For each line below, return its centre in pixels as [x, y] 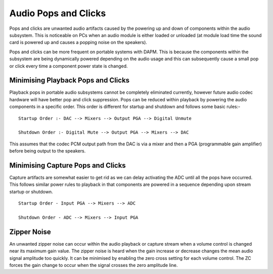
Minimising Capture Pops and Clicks [67, 165]
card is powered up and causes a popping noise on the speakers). [78, 43]
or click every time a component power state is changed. [69, 66]
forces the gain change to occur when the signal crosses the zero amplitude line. [94, 265]
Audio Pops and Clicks [58, 13]
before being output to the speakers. [48, 151]
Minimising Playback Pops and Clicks [70, 80]
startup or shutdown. [31, 191]
